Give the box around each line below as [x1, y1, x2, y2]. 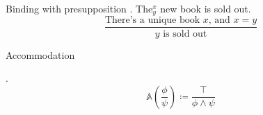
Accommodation [6, 47, 75, 62]
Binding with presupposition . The [6, 1, 153, 15]
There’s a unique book [104, 15, 200, 26]
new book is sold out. [160, 1, 251, 15]
